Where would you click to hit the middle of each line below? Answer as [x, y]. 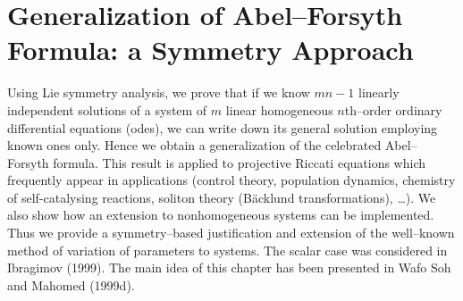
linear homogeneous [279, 109]
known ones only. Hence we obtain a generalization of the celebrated [194, 145]
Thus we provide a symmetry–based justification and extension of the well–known [231, 233]
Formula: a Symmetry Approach [210, 50]
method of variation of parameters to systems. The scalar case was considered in [227, 250]
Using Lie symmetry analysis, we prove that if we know [159, 92]
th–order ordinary [393, 109]
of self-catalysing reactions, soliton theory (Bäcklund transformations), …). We [222, 197]
